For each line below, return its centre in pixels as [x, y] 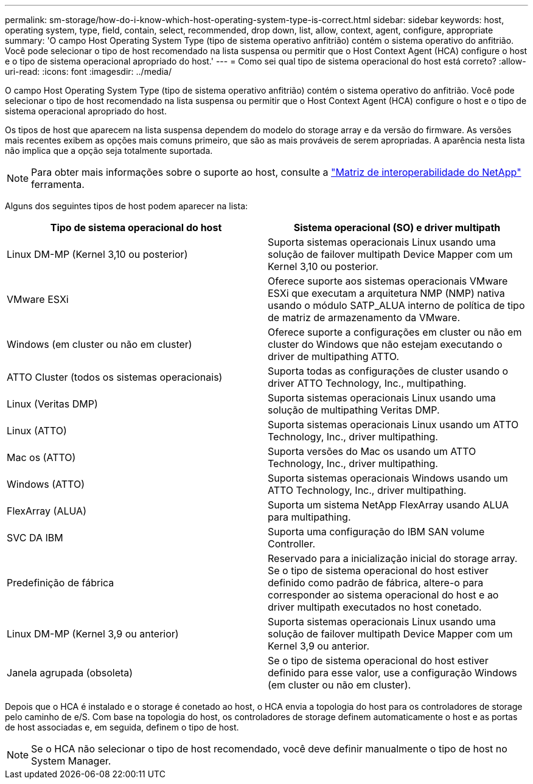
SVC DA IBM [35, 538]
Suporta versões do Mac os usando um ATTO [372, 451]
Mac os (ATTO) [41, 457]
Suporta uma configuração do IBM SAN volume [376, 532]
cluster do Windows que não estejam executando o [385, 344]
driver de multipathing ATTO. [333, 356]
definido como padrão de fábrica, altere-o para [376, 583]
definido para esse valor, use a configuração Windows [392, 673]
